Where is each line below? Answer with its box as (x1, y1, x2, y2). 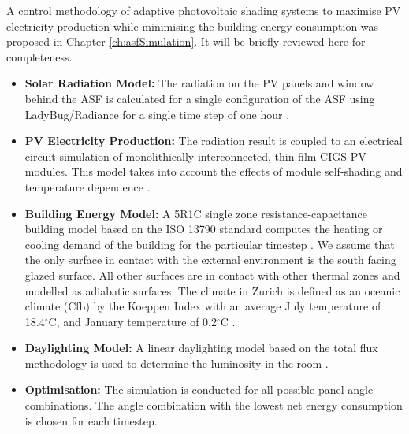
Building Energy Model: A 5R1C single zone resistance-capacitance (24, 205, 367, 221)
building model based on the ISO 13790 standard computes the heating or (24, 221, 383, 237)
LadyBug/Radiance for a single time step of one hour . (24, 106, 290, 122)
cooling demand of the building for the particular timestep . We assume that (24, 236, 395, 252)
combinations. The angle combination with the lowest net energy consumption (24, 397, 403, 414)
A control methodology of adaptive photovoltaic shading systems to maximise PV (6, 2, 401, 18)
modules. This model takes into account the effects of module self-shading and (24, 163, 403, 180)
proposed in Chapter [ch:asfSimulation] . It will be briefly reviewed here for (6, 33, 366, 50)
